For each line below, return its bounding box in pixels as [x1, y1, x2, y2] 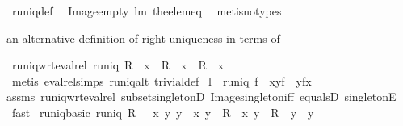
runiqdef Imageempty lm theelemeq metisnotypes [11, 2, 282, 19]
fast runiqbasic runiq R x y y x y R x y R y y [11, 103, 314, 120]
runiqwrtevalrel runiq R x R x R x [11, 57, 225, 73]
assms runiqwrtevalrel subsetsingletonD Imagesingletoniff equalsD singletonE [6, 88, 397, 105]
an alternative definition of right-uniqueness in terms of [6, 29, 280, 46]
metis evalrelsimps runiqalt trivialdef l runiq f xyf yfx [11, 72, 312, 89]
